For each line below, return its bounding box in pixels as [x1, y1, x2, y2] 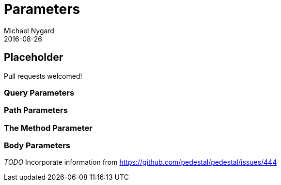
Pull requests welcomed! [4, 71, 82, 80]
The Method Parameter [4, 123, 93, 133]
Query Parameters [4, 87, 75, 98]
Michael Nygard [4, 26, 54, 35]
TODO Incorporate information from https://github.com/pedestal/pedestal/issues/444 [4, 158, 277, 167]
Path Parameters [4, 105, 68, 115]
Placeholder [4, 51, 63, 64]
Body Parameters [4, 141, 70, 151]
